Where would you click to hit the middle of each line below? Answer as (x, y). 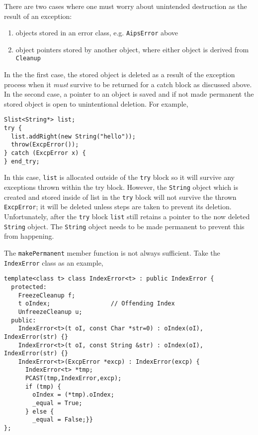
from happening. (29, 236)
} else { (40, 411)
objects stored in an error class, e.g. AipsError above (97, 33)
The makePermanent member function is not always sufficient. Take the (112, 252)
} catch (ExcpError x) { (45, 153)
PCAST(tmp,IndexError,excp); (73, 378)
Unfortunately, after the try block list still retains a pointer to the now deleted (127, 217)
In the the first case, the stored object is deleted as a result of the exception (120, 74)
